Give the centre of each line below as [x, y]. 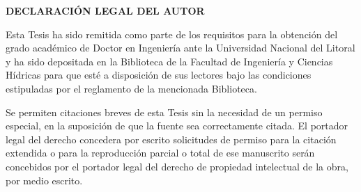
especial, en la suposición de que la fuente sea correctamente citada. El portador [177, 126]
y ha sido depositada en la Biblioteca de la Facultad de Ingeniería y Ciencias [169, 61]
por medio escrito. [44, 180]
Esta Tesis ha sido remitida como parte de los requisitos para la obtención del [172, 34]
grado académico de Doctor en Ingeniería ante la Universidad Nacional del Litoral [180, 48]
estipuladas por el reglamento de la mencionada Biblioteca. [131, 88]
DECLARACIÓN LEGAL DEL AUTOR [105, 10]
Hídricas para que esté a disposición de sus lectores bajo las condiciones [159, 75]
